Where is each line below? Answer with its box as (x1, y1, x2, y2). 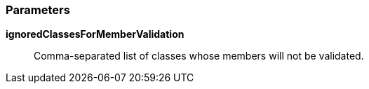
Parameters (6, 3, 70, 17)
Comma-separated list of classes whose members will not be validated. (34, 50, 364, 62)
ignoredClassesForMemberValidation (6, 28, 184, 41)
